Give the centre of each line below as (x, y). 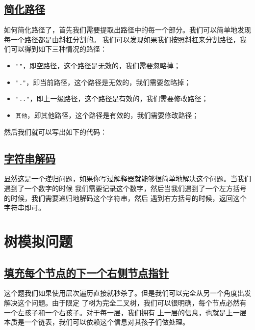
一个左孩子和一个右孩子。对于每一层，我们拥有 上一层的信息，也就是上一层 (125, 312)
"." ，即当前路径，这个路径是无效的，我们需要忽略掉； (103, 82)
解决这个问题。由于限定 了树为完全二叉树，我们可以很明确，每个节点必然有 (125, 302)
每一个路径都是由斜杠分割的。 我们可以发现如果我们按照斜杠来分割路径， (122, 39)
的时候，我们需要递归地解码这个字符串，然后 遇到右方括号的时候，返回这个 (125, 198)
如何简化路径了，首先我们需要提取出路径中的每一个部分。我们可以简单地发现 (127, 30)
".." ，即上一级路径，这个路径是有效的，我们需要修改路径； (112, 98)
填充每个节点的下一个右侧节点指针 (86, 272)
